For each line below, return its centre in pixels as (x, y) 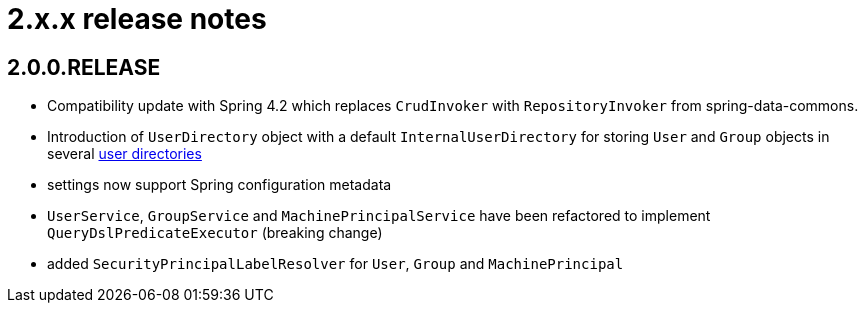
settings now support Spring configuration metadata (219, 185)
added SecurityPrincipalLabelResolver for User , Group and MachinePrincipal (335, 264)
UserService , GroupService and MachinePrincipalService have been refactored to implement (379, 216)
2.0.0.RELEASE (84, 67)
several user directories (124, 154)
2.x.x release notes (137, 19)
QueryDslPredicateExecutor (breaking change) (215, 233)
